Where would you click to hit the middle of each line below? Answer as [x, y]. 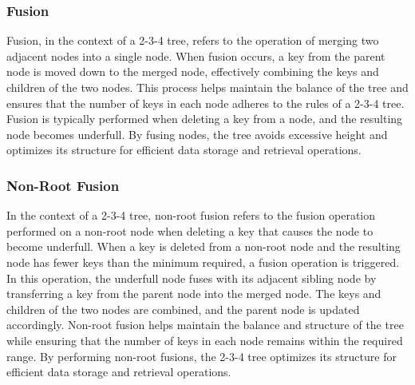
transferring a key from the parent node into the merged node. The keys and [194, 294]
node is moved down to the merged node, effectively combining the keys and [193, 71]
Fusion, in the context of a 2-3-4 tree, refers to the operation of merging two [193, 40]
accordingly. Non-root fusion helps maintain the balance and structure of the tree [205, 325]
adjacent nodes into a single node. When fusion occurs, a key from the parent [196, 56]
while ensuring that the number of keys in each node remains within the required [205, 340]
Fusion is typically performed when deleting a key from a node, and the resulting [205, 119]
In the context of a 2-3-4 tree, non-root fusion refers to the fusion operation [191, 215]
